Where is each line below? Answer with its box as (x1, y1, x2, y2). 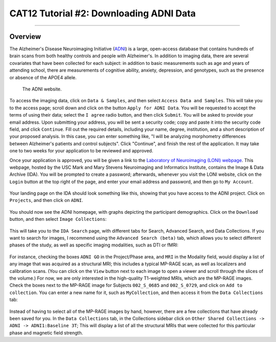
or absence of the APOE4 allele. (9, 74, 77, 80)
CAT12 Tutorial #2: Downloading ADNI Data (9, 8, 196, 19)
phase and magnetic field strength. (9, 330, 83, 336)
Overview (9, 32, 41, 41)
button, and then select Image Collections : (9, 216, 107, 222)
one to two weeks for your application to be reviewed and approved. (9, 148, 153, 154)
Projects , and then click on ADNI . (9, 197, 84, 203)
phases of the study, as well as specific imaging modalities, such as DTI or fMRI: (9, 242, 179, 248)
